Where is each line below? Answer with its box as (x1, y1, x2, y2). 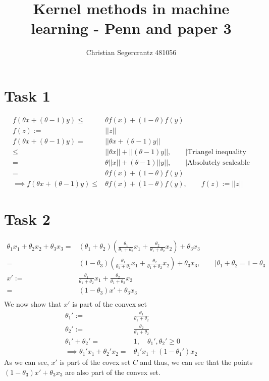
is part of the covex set (60, 357, 131, 367)
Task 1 (4, 85, 50, 106)
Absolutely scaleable (187, 159, 250, 166)
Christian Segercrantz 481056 (86, 47, 177, 58)
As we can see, (4, 357, 49, 367)
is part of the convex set (72, 299, 147, 309)
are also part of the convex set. (65, 366, 160, 377)
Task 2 (4, 209, 50, 229)
